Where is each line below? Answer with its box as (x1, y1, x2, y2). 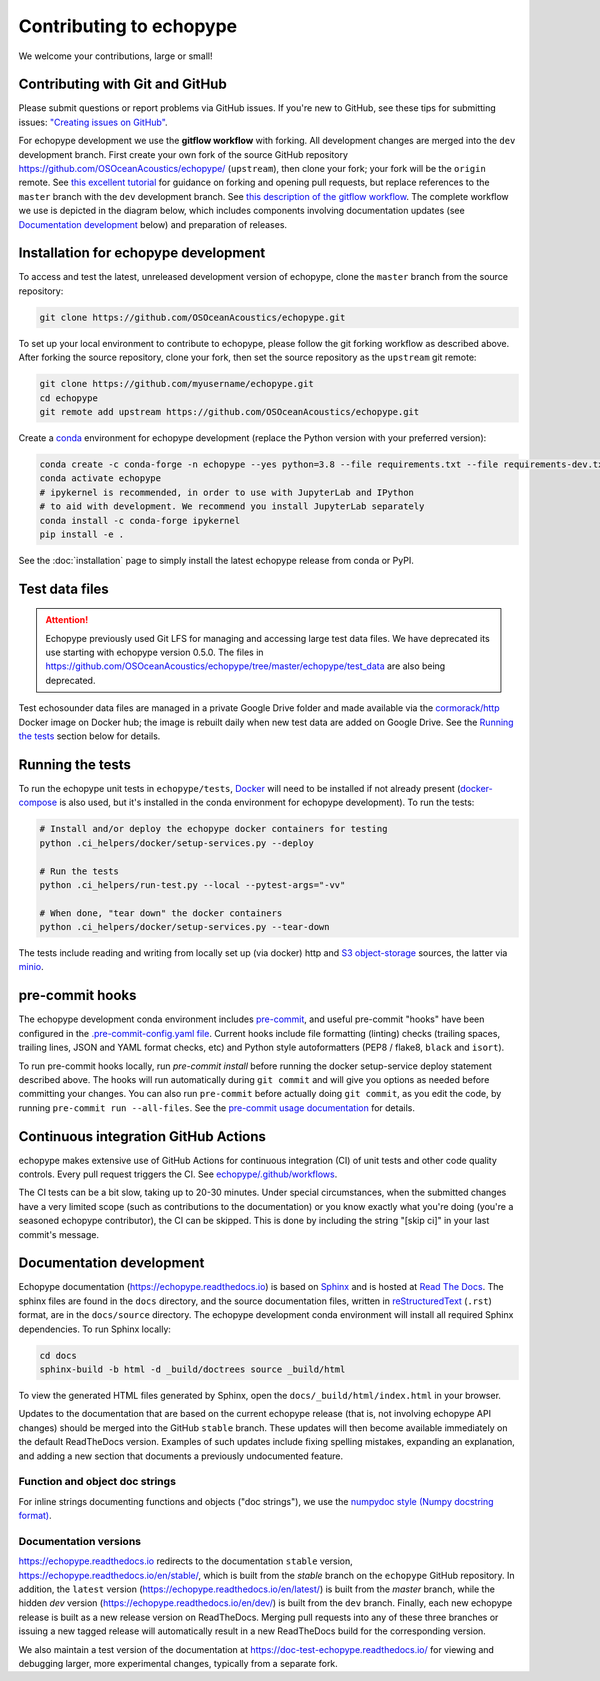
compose (18, 796, 58, 809)
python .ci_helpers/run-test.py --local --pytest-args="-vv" (39, 879, 346, 890)
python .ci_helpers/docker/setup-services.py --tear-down (39, 921, 330, 933)
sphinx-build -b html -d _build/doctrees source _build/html (39, 1364, 346, 1375)
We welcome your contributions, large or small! (18, 50, 213, 62)
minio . (18, 961, 44, 973)
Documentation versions (18, 1534, 142, 1548)
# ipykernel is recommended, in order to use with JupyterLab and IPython (39, 486, 415, 498)
